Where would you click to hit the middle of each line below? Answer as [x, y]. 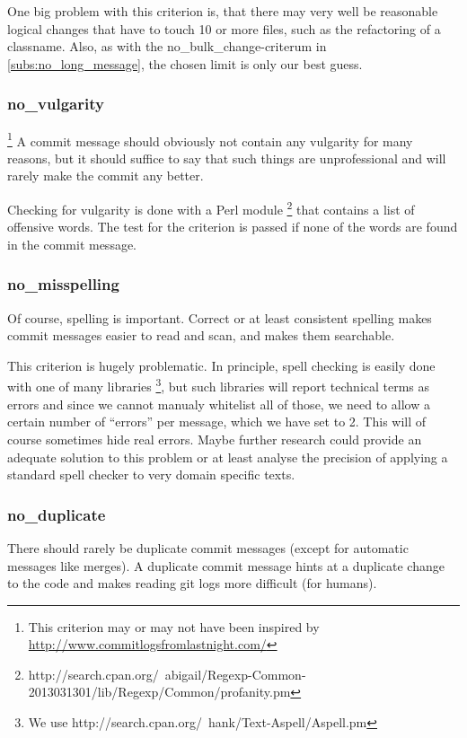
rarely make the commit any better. [106, 176]
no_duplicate [57, 514]
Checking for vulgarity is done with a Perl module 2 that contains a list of [211, 208]
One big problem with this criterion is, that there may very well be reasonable [223, 11]
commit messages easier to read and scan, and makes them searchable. [201, 335]
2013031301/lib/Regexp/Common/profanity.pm [159, 692]
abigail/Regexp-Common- [235, 674]
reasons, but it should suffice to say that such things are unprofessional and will [227, 158]
